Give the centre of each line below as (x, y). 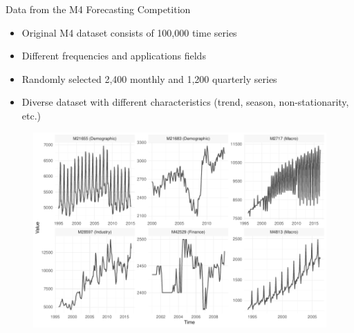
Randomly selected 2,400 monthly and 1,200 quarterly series (149, 78)
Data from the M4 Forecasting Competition (98, 9)
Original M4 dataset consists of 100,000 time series (129, 32)
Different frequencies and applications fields (114, 56)
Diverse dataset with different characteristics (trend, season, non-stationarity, (185, 102)
